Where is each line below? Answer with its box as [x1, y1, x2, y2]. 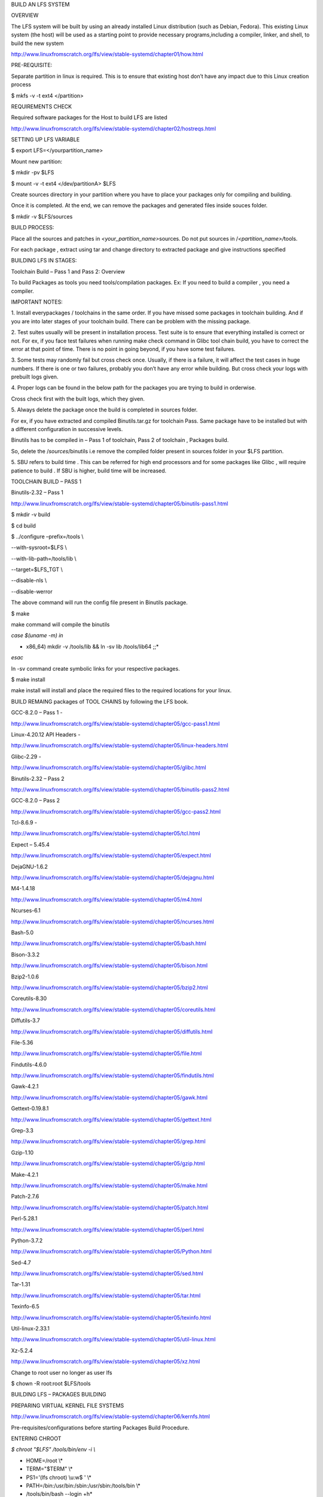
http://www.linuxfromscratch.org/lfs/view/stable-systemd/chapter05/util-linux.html [11, 1336, 216, 1343]
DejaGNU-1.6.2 [11, 863, 48, 870]
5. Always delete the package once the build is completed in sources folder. [11, 406, 198, 413]
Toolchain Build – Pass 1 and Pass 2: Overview [11, 268, 125, 275]
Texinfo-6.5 [11, 1303, 40, 1310]
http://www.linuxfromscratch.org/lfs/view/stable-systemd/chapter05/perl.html [11, 1226, 204, 1233]
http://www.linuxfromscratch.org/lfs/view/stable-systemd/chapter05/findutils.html [11, 1072, 214, 1079]
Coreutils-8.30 [11, 995, 47, 1002]
